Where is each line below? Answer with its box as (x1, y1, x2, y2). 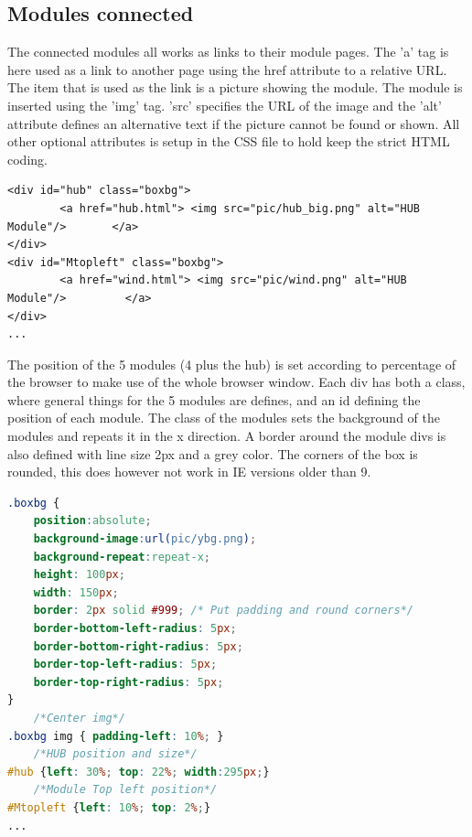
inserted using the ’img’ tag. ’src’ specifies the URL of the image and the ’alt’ (7, 95, 442, 114)
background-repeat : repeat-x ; (33, 550, 210, 563)
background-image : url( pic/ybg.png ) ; (33, 532, 257, 546)
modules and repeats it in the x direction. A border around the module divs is (7, 426, 446, 445)
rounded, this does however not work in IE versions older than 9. (7, 462, 371, 481)
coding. (7, 149, 48, 168)
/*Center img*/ (33, 711, 125, 724)
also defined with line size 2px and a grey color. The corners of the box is (7, 444, 418, 463)
